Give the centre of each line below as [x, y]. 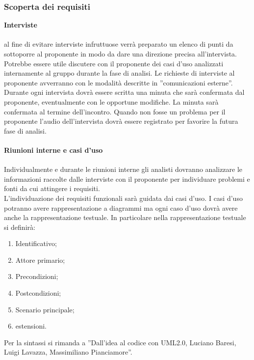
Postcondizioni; [38, 293]
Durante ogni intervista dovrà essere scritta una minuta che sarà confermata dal [124, 92]
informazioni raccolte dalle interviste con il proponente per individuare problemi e [127, 179]
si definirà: [20, 227]
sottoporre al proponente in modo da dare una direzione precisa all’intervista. [120, 54]
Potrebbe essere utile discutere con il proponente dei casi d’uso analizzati [114, 63]
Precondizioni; [37, 276]
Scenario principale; [45, 309]
